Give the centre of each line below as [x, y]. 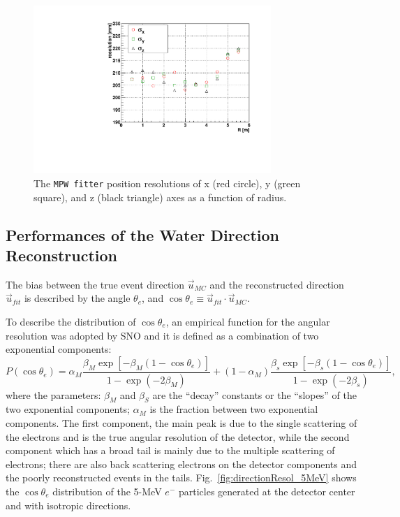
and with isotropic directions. [68, 505]
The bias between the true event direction [95, 284]
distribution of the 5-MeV [107, 491]
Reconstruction [62, 255]
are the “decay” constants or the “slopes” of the [254, 394]
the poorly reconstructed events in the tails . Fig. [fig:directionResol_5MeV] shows [181, 478]
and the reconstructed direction [277, 284]
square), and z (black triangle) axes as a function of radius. [160, 197]
